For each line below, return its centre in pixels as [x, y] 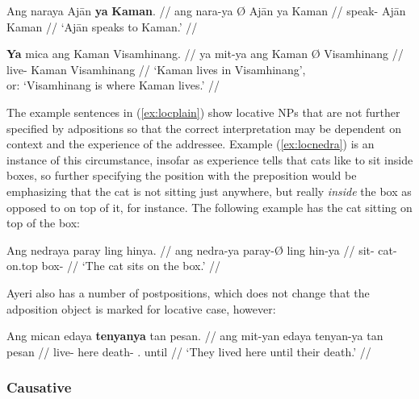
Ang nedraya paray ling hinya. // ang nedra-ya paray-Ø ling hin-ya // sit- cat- [202, 249]
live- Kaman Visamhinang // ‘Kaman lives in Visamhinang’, [156, 69]
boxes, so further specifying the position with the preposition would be [182, 175]
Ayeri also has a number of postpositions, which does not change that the [188, 292]
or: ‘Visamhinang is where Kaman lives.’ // [113, 85]
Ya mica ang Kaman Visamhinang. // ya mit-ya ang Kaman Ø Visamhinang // [205, 54]
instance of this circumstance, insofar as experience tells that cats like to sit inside [210, 159]
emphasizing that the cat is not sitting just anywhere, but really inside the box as [209, 191]
